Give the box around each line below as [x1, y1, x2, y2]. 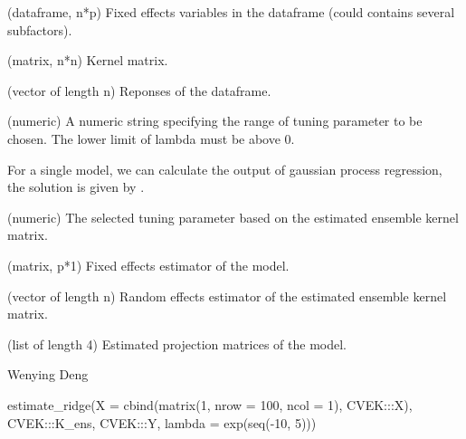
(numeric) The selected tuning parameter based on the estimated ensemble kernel [7, 207, 459, 226]
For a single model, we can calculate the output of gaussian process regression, [7, 159, 442, 178]
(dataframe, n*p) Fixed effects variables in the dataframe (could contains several [7, 3, 455, 21]
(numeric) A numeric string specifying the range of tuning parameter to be [7, 111, 423, 130]
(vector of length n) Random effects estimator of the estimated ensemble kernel [7, 286, 447, 305]
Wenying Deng [7, 365, 89, 384]
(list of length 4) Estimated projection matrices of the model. [7, 334, 347, 353]
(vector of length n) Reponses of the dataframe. [7, 81, 271, 100]
